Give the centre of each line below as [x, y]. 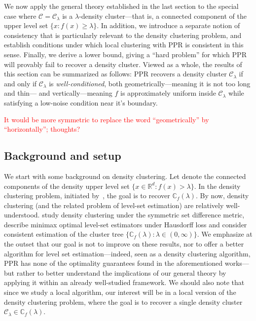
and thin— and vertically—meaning [58, 93]
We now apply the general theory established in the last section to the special [121, 6]
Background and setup [63, 156]
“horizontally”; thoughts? [42, 129]
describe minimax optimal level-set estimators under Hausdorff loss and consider [126, 224]
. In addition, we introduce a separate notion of [168, 25]
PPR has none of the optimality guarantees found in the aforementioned [113, 263]
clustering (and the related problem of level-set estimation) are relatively [114, 205]
